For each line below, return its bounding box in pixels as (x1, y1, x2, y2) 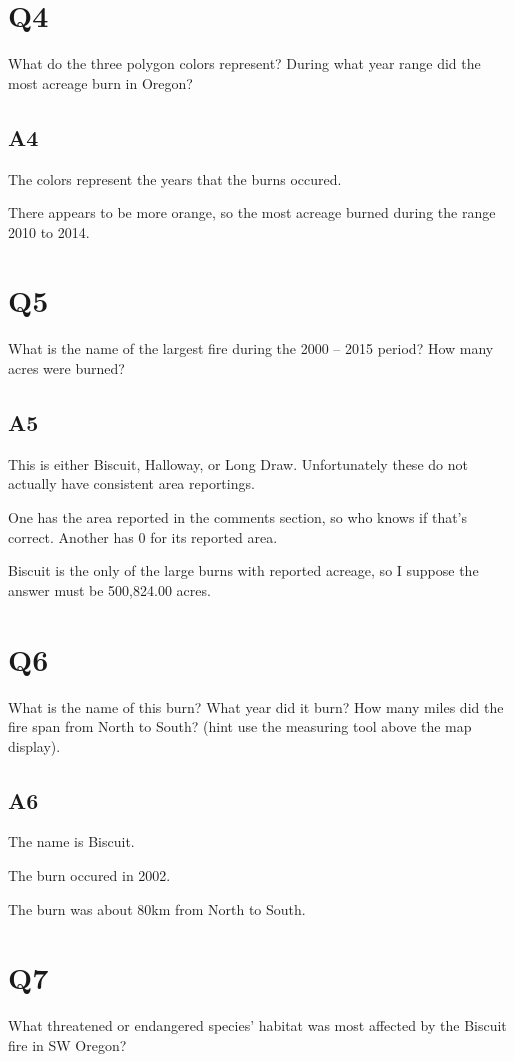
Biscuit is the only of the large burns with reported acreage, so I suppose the (8, 560, 479, 581)
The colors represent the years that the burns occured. (8, 168, 342, 189)
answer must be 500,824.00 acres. (8, 579, 211, 600)
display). (8, 735, 61, 756)
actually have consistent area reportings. (8, 473, 255, 494)
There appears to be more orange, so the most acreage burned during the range (8, 202, 496, 223)
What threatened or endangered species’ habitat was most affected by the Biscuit (8, 1015, 507, 1036)
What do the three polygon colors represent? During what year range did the (8, 53, 481, 74)
